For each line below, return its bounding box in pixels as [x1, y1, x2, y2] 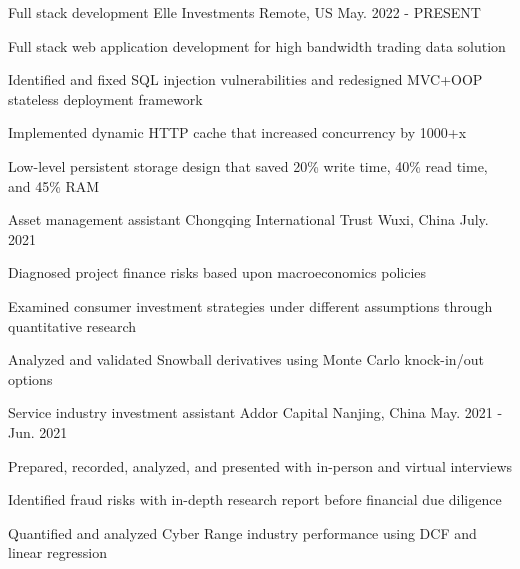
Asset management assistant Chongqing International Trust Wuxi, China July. [8, 209, 489, 230]
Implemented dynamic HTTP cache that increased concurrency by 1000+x [8, 122, 467, 143]
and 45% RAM [8, 175, 100, 196]
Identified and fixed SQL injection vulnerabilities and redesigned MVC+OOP [8, 69, 483, 90]
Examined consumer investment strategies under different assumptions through [8, 295, 493, 316]
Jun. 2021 [8, 421, 68, 442]
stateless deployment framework [8, 88, 203, 109]
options [8, 368, 53, 389]
